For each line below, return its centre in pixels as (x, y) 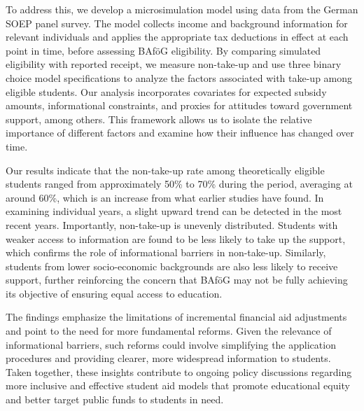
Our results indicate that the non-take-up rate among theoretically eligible (165, 170)
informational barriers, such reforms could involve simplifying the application (171, 344)
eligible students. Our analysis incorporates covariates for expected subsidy (166, 91)
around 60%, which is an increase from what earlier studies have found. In (165, 197)
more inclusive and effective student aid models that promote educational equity (178, 385)
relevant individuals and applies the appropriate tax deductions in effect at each (177, 37)
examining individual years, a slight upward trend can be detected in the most (174, 211)
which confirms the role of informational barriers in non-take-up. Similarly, (166, 252)
